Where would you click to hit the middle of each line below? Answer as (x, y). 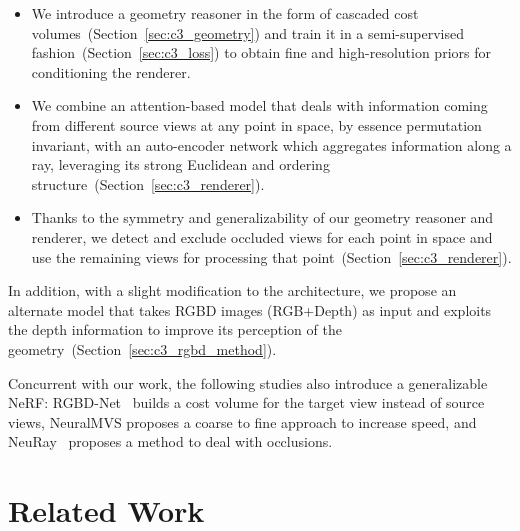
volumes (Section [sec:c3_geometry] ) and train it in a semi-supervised (247, 32)
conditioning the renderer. (111, 71)
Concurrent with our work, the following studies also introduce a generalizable (248, 382)
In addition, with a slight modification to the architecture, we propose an (232, 290)
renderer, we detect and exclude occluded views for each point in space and (262, 236)
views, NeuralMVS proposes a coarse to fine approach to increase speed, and (242, 421)
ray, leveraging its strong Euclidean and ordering (180, 164)
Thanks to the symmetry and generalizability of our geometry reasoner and (262, 217)
